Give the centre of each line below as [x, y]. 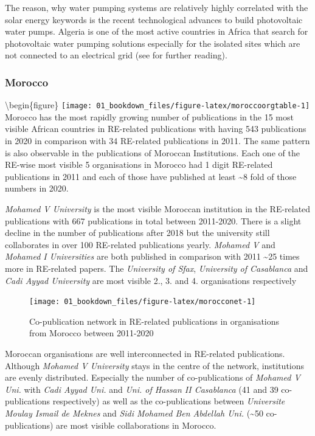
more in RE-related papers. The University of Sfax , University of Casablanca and [157, 268]
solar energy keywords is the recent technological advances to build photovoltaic [154, 19]
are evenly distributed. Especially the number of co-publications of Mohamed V [153, 377]
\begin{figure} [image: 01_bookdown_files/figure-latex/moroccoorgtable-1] [157, 105]
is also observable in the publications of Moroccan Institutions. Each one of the [152, 152]
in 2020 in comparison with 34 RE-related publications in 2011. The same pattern [157, 141]
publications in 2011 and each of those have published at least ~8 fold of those [151, 176]
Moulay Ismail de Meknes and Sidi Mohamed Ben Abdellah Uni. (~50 [134, 413]
